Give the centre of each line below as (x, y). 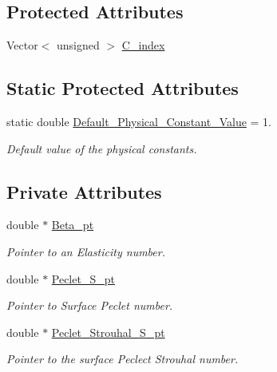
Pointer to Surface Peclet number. (90, 305)
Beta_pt (73, 225)
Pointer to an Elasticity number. (86, 251)
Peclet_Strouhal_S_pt (108, 332)
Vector (22, 45)
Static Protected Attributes (123, 88)
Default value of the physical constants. (102, 148)
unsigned (78, 45)
